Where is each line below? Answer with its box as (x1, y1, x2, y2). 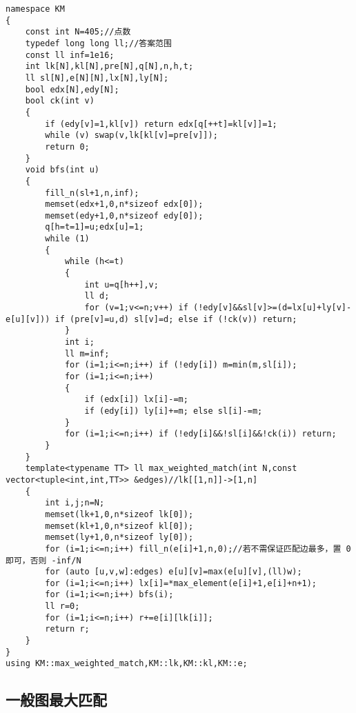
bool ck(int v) (25, 96, 95, 106)
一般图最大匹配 (6, 689, 107, 710)
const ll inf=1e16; (25, 50, 115, 60)
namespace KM (6, 4, 65, 14)
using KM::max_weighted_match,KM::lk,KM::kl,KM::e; (6, 659, 248, 669)
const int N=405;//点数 (25, 27, 131, 37)
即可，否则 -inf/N (6, 555, 81, 565)
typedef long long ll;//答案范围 (25, 38, 172, 48)
